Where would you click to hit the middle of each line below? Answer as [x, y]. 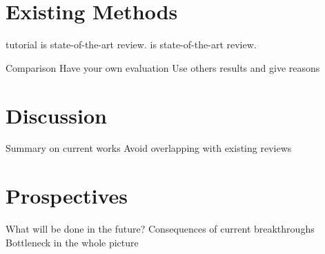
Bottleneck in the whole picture [72, 242]
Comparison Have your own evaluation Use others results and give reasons [163, 67]
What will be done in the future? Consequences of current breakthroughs [160, 229]
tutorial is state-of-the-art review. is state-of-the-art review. [131, 45]
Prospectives [67, 196]
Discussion [56, 115]
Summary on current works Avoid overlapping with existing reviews [149, 148]
